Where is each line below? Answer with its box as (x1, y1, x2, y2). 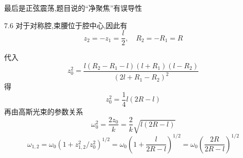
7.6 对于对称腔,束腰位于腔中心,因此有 (4, 19, 128, 30)
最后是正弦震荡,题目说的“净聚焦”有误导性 (4, 3, 143, 13)
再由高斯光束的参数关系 (4, 106, 83, 116)
